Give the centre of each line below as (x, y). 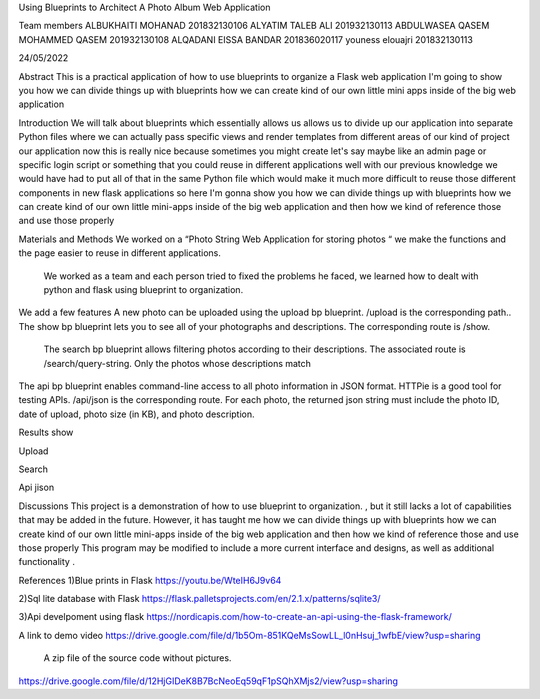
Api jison (36, 487)
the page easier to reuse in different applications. (120, 253)
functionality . (46, 562)
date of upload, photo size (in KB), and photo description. (136, 414)
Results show (46, 432)
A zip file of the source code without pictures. (137, 658)
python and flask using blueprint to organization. (143, 290)
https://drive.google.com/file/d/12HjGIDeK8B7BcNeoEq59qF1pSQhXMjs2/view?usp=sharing (208, 681)
